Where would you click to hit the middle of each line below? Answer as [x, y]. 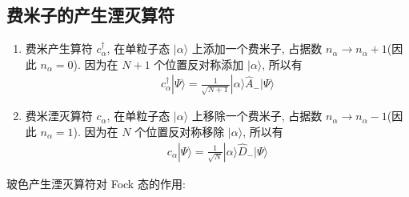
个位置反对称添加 [199, 64]
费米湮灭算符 [59, 116]
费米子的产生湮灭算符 [90, 15]
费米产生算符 [59, 48]
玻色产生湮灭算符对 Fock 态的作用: [96, 183]
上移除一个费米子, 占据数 [257, 116]
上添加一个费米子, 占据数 [257, 48]
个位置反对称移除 [180, 132]
